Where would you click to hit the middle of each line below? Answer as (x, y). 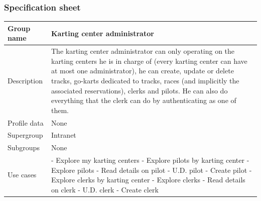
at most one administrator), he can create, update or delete (142, 71)
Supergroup (25, 135)
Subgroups (24, 147)
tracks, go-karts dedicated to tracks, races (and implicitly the (145, 80)
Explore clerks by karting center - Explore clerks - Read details (148, 180)
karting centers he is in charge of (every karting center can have (149, 61)
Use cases (22, 175)
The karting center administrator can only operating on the (143, 51)
